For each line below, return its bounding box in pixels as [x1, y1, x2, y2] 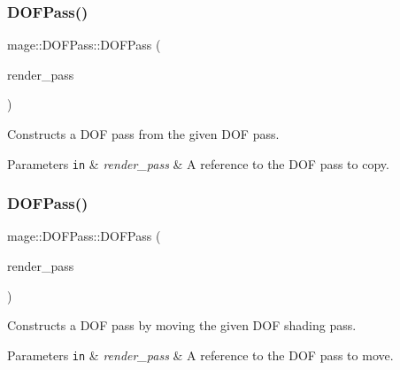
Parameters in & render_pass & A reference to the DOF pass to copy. [7, 154, 389, 173]
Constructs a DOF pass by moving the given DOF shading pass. [7, 316, 357, 335]
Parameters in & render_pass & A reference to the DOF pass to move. [7, 345, 394, 364]
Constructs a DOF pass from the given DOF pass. [7, 125, 280, 143]
